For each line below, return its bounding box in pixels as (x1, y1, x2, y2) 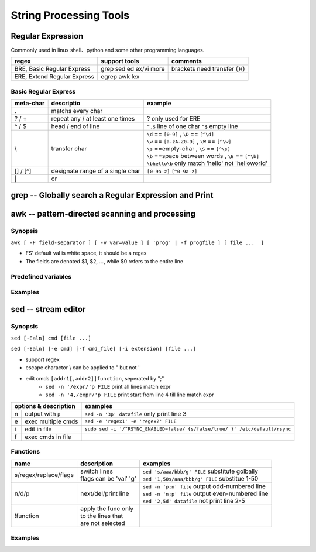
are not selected (80, 519, 125, 527)
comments (171, 57, 202, 66)
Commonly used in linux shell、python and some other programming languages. (11, 47, 205, 54)
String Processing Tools (11, 9, 130, 22)
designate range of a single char (51, 167, 140, 175)
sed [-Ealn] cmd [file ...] (11, 335, 92, 342)
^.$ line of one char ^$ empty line (146, 122, 238, 131)
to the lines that (80, 512, 123, 520)
